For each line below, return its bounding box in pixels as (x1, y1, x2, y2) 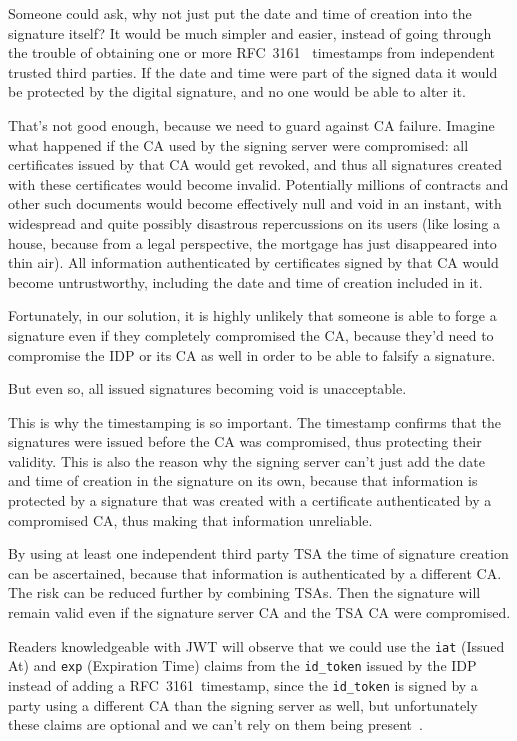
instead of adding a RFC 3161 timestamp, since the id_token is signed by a (8, 674, 478, 695)
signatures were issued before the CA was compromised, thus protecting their (8, 431, 482, 452)
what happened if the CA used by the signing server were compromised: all (8, 134, 469, 155)
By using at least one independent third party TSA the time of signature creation (8, 543, 509, 564)
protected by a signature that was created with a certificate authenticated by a (8, 490, 492, 511)
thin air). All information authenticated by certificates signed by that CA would (8, 252, 499, 273)
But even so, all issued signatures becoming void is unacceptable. (8, 378, 407, 399)
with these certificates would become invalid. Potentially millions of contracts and (8, 173, 509, 194)
